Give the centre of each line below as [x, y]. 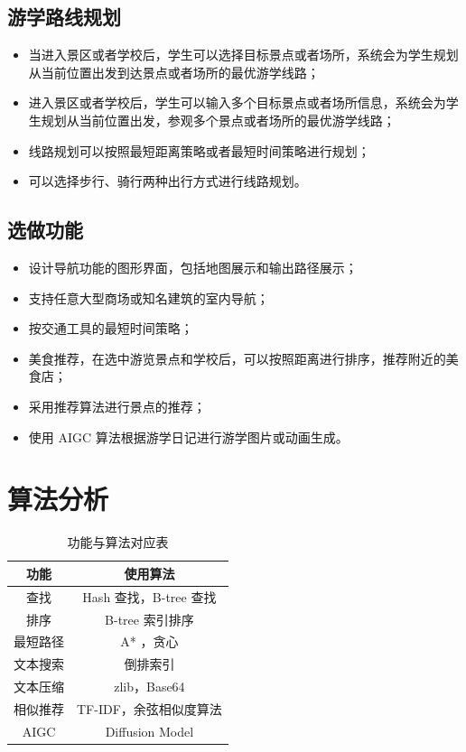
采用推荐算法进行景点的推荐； [117, 406]
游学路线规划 [64, 17]
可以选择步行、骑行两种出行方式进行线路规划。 [168, 181]
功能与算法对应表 [118, 542]
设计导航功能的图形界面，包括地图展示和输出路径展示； [193, 267]
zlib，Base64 [149, 687]
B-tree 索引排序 [149, 619]
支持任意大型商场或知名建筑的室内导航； [149, 297]
